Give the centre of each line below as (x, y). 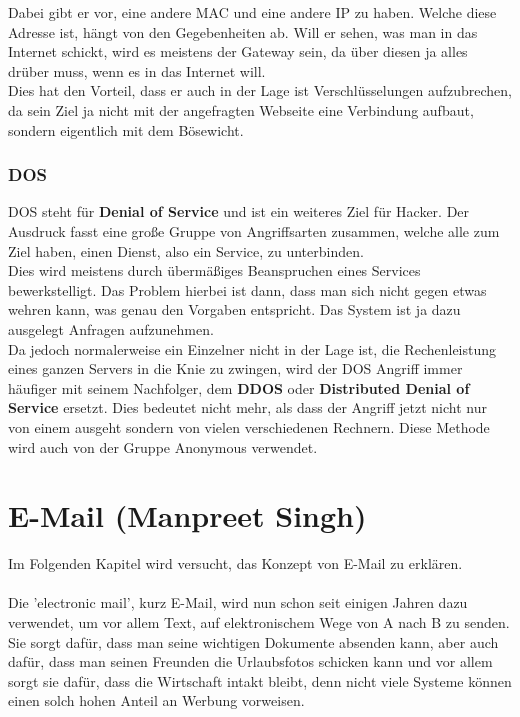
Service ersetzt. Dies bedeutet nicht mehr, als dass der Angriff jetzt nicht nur (247, 407)
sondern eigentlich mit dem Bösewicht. (126, 129)
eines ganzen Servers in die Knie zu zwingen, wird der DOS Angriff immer (235, 368)
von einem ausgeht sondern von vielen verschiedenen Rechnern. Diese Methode (249, 426)
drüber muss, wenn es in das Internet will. (137, 70)
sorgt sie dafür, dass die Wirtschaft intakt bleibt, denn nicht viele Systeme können (260, 680)
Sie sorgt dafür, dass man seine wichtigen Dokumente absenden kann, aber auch (253, 641)
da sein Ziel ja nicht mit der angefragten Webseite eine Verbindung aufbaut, (241, 109)
